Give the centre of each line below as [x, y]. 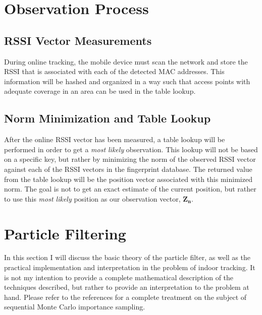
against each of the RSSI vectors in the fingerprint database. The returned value [128, 169]
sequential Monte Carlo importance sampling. [75, 307]
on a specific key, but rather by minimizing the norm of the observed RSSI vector [130, 159]
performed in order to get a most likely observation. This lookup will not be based [131, 149]
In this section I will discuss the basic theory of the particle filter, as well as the [127, 257]
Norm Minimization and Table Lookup [108, 118]
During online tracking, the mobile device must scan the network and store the [126, 61]
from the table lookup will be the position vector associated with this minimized [128, 179]
